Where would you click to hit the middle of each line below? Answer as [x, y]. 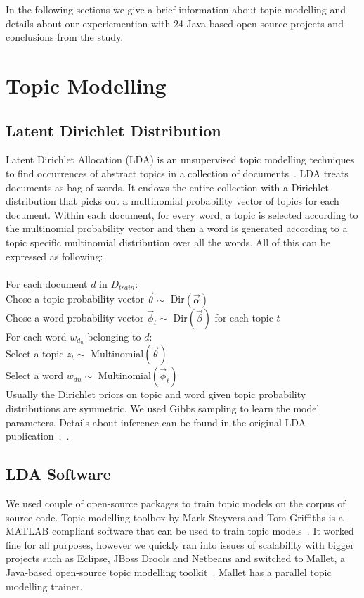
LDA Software [58, 474]
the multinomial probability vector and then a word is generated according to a [177, 228]
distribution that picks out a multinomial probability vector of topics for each [173, 201]
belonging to [114, 336]
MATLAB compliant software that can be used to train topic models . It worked [180, 531]
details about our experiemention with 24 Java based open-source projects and [175, 23]
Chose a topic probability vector [75, 299]
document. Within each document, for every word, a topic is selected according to [182, 214]
